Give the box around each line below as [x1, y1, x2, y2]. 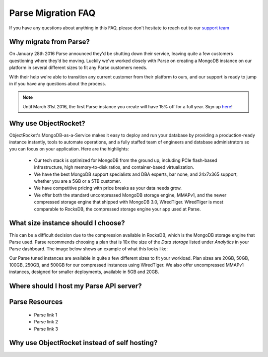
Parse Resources [9, 298, 63, 306]
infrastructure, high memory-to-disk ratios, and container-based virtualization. [34, 164, 195, 170]
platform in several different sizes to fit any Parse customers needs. [9, 65, 147, 71]
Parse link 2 [34, 319, 58, 325]
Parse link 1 [34, 312, 57, 318]
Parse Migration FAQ [9, 7, 96, 18]
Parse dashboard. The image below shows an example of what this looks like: [9, 246, 168, 252]
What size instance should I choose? [9, 219, 125, 227]
